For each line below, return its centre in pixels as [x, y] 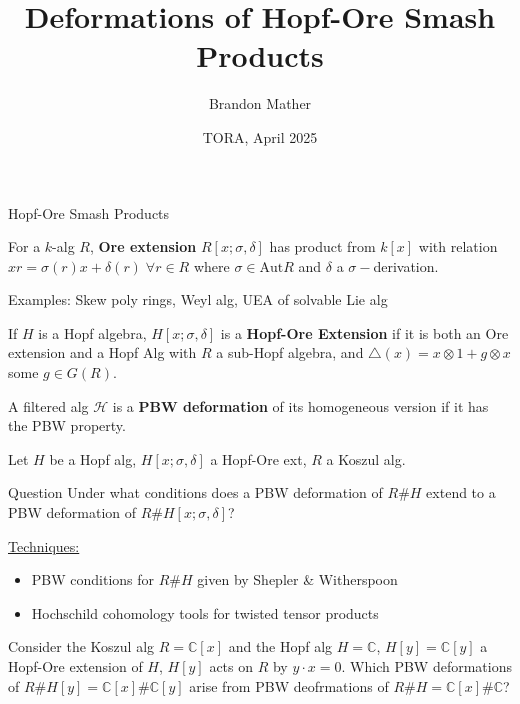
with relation [458, 246]
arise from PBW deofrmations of [289, 685]
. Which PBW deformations [426, 666]
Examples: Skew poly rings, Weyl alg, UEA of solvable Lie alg [198, 299]
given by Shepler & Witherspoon [297, 579]
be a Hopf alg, [93, 458]
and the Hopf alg [280, 646]
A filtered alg [48, 405]
